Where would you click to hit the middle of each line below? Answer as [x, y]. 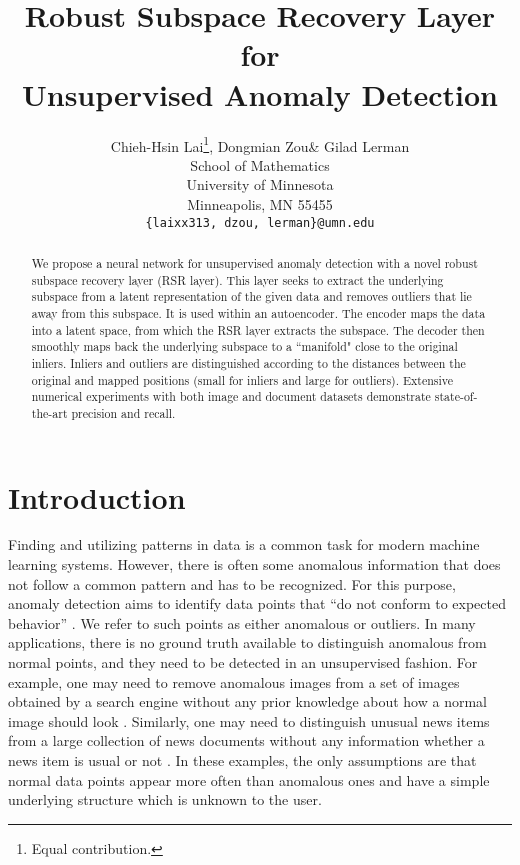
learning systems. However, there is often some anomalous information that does [254, 564]
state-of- [456, 396]
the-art [49, 412]
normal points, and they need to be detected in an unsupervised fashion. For [243, 662]
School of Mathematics [260, 164]
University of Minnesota [260, 184]
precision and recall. [123, 412]
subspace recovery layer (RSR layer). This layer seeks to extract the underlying [237, 279]
